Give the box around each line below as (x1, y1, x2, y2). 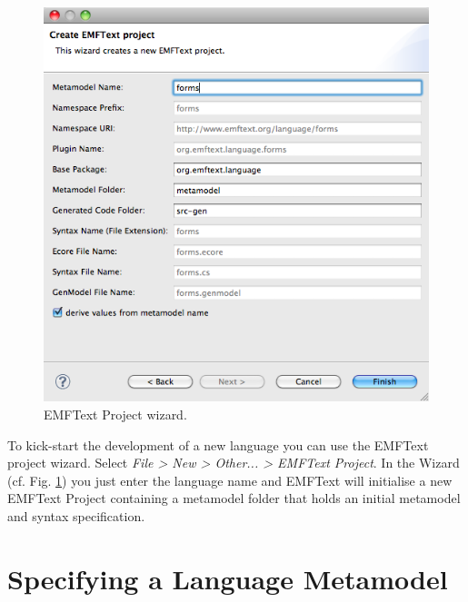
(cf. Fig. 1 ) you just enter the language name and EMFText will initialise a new (7, 470, 453, 489)
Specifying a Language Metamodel (7, 559, 448, 597)
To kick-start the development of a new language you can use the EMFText (7, 435, 429, 454)
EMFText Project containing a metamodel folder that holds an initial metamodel (7, 489, 461, 508)
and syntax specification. (7, 507, 145, 526)
